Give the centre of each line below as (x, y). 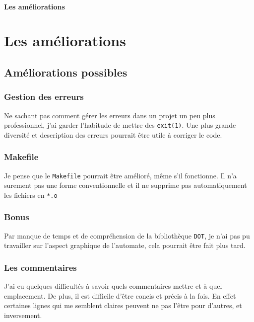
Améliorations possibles (66, 72)
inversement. (23, 315)
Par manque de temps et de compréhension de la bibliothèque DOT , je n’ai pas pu (127, 235)
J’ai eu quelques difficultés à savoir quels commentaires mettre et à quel (113, 286)
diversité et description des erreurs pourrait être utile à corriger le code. (113, 134)
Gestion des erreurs (44, 97)
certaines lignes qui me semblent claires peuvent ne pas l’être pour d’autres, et (123, 305)
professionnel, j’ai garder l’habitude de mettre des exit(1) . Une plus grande (120, 125)
